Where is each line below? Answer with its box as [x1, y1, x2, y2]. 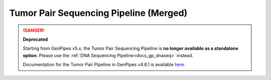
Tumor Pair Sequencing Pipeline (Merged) [9, 7, 188, 18]
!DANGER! [23, 27, 45, 33]
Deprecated [23, 36, 48, 42]
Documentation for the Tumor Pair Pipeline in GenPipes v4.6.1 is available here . [23, 62, 186, 68]
